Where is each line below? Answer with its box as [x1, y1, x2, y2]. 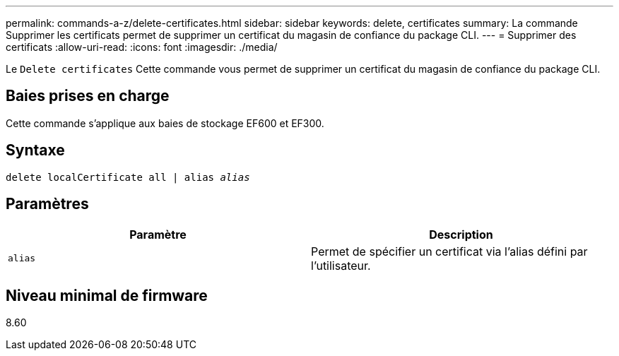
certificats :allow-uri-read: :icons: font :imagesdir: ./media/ [6, 41, 278, 53]
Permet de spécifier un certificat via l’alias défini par [311, 244, 588, 259]
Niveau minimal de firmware [6, 286, 208, 304]
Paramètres [6, 195, 89, 213]
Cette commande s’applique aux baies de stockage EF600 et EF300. [6, 117, 324, 129]
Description [429, 227, 493, 242]
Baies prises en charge [6, 87, 170, 105]
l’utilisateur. [311, 258, 371, 273]
